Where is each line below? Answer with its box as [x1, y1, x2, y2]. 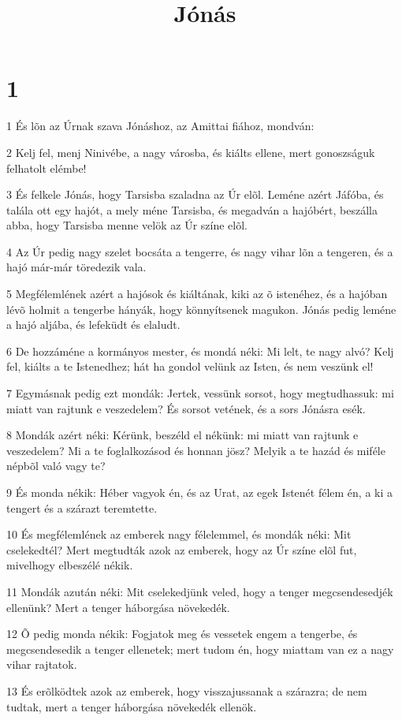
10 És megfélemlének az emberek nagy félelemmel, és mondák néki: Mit [6, 526, 352, 543]
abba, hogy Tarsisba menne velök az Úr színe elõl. [6, 217, 248, 233]
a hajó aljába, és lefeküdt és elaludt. [6, 316, 181, 333]
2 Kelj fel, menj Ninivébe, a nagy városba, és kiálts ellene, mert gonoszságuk [6, 144, 375, 160]
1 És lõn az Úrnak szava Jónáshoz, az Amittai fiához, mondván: [6, 118, 315, 134]
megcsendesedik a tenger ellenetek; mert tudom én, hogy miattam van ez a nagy [6, 640, 394, 657]
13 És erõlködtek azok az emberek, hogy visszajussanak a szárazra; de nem [6, 682, 367, 699]
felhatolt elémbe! [6, 159, 87, 176]
